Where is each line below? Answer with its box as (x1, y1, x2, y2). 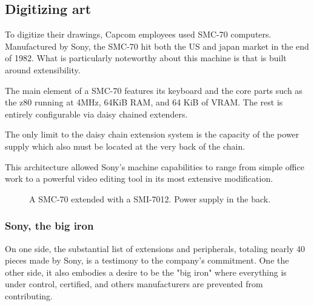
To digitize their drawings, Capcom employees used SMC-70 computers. (5, 28, 272, 41)
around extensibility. (5, 63, 81, 76)
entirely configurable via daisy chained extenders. (5, 107, 188, 120)
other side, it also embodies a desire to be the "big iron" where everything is (5, 265, 287, 278)
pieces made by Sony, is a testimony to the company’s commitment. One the (5, 254, 289, 267)
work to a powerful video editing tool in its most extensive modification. (5, 172, 273, 185)
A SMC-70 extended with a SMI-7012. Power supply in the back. (29, 192, 271, 205)
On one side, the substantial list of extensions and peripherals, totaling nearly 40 (5, 242, 305, 254)
